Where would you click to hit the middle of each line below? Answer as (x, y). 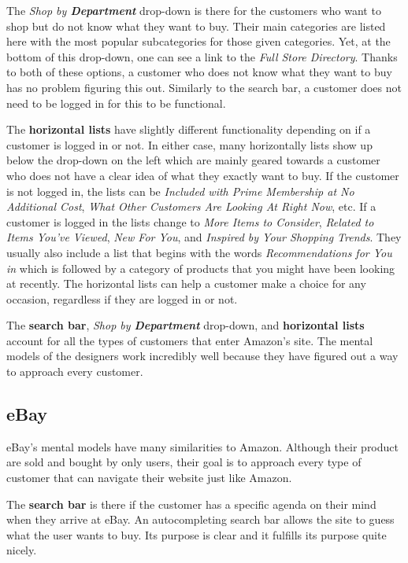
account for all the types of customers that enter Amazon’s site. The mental (190, 340)
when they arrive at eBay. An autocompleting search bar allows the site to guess (200, 519)
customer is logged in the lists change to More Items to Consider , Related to (190, 221)
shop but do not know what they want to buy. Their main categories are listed (196, 26)
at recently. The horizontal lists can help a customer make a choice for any (186, 283)
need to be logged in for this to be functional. (116, 103)
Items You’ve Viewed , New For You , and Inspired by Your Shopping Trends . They (204, 237)
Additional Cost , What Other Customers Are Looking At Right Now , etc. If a (191, 206)
